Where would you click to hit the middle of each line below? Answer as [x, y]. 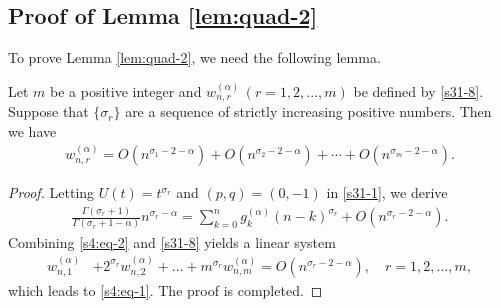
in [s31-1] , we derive [387, 192]
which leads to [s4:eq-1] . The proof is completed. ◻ [165, 289]
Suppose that [48, 111]
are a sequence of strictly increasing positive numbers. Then [308, 111]
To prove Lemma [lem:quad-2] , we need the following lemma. [194, 57]
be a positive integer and [126, 90]
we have [32, 130]
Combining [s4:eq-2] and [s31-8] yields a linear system [172, 241]
